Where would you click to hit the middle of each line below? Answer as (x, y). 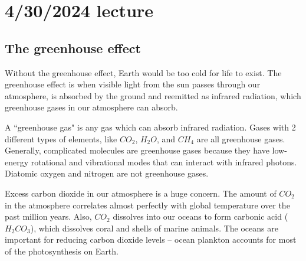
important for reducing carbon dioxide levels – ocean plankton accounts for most (151, 239)
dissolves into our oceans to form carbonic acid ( (200, 216)
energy (17, 162)
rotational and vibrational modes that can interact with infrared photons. (164, 162)
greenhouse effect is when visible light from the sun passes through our (133, 84)
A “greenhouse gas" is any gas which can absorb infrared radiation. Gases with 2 (150, 127)
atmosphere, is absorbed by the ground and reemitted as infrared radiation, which (153, 95)
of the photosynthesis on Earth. (62, 251)
